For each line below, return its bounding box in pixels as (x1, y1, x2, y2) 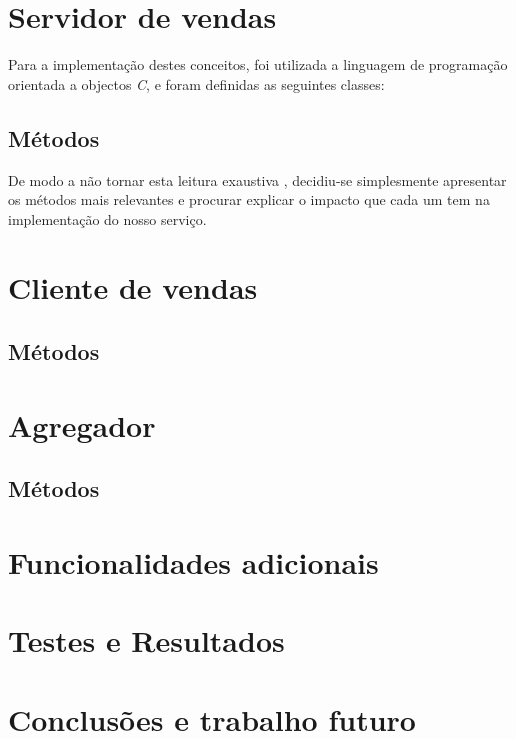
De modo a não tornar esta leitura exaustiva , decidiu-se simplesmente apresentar (8, 169, 507, 190)
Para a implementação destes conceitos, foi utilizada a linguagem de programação (8, 54, 508, 75)
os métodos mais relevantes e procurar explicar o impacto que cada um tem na (8, 189, 490, 210)
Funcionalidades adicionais (8, 541, 379, 582)
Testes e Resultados (8, 620, 285, 661)
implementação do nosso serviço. (8, 208, 207, 229)
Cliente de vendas (8, 267, 258, 308)
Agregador (8, 404, 156, 445)
